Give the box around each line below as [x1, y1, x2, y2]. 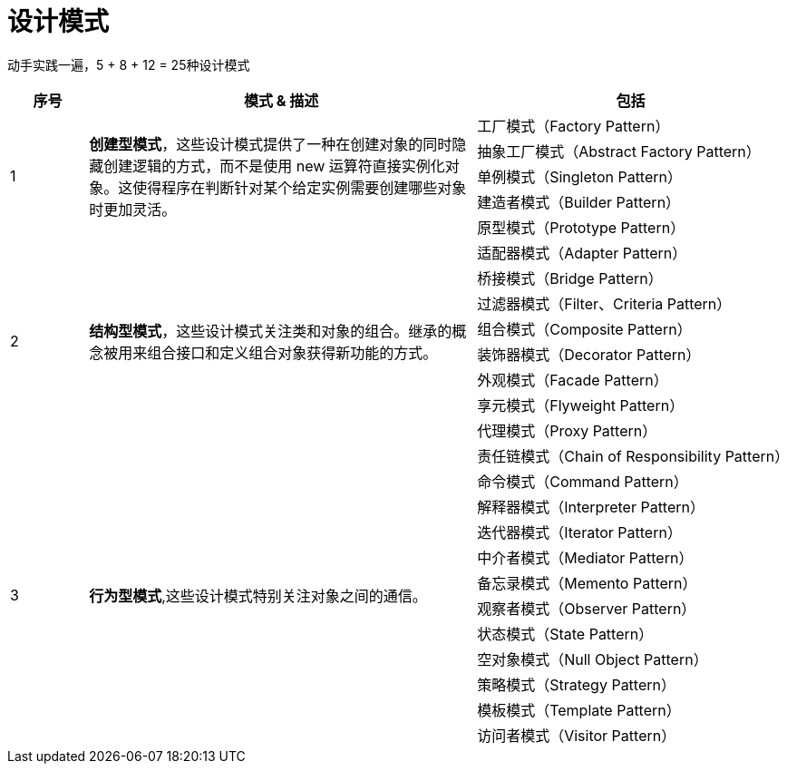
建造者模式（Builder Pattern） [477, 192, 681, 211]
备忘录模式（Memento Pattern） [477, 573, 697, 592]
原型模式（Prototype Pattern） [477, 218, 685, 237]
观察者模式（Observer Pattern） [477, 599, 696, 618]
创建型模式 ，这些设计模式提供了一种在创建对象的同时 [89, 134, 452, 153]
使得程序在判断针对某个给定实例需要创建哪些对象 [132, 178, 467, 197]
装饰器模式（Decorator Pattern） [477, 345, 701, 364]
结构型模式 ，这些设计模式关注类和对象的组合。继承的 [89, 321, 452, 340]
